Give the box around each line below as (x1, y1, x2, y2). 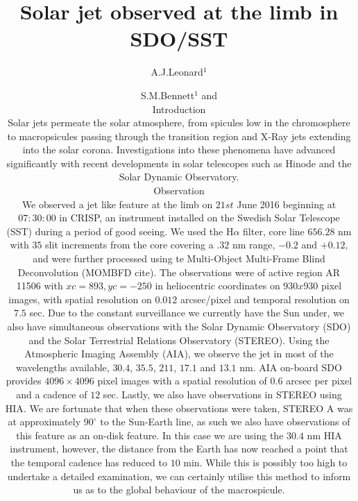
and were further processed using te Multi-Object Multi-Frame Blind (33, 251, 325, 266)
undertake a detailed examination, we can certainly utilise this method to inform (7, 468, 351, 483)
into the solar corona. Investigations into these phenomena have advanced (22, 142, 336, 157)
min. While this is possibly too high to (183, 455, 348, 469)
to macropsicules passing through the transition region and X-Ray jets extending (7, 128, 351, 143)
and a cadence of (16, 387, 87, 401)
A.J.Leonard (151, 65, 203, 79)
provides (6, 373, 42, 388)
